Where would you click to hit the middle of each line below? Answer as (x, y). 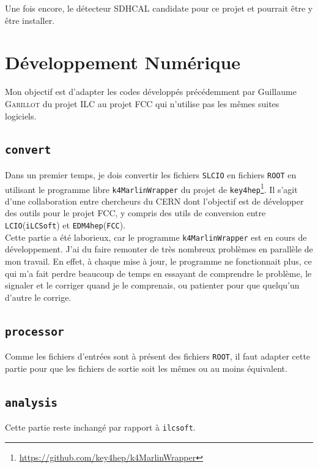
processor (35, 331)
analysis (31, 402)
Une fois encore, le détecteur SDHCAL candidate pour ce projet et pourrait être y (159, 8)
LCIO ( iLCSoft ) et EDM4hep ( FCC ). (65, 225)
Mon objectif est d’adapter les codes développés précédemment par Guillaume (151, 92)
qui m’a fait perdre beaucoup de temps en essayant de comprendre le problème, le (158, 273)
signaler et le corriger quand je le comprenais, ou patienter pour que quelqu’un (152, 285)
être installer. (30, 20)
